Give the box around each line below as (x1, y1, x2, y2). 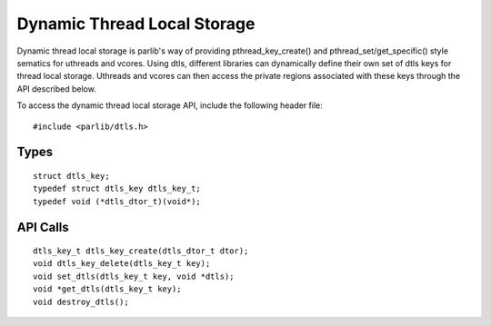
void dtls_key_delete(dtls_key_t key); (33, 259, 211, 269)
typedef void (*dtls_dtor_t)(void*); (33, 196, 202, 206)
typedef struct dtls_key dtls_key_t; (33, 183, 202, 194)
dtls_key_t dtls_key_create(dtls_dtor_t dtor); (33, 246, 249, 256)
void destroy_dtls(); (33, 296, 129, 307)
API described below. (16, 83, 97, 94)
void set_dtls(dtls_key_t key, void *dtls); (33, 271, 235, 282)
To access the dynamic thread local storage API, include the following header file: (16, 100, 323, 111)
